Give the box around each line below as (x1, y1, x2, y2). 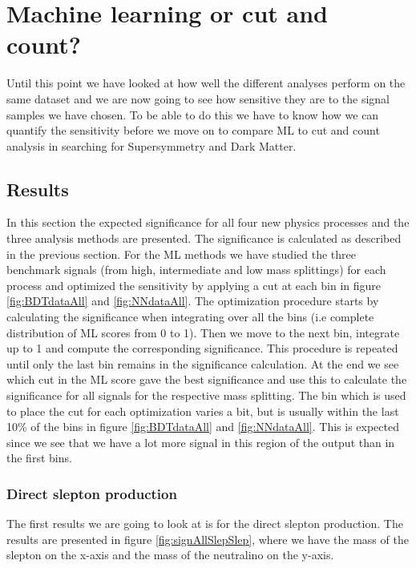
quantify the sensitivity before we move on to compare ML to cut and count (6, 122, 380, 139)
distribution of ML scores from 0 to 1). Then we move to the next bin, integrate (6, 324, 400, 340)
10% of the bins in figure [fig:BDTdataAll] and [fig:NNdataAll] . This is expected (6, 418, 399, 435)
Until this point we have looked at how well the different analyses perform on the (6, 75, 406, 91)
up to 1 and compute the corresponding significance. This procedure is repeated (6, 340, 398, 357)
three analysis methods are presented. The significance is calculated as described (6, 230, 402, 247)
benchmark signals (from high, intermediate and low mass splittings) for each (6, 261, 386, 278)
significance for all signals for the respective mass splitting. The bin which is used (6, 387, 406, 404)
